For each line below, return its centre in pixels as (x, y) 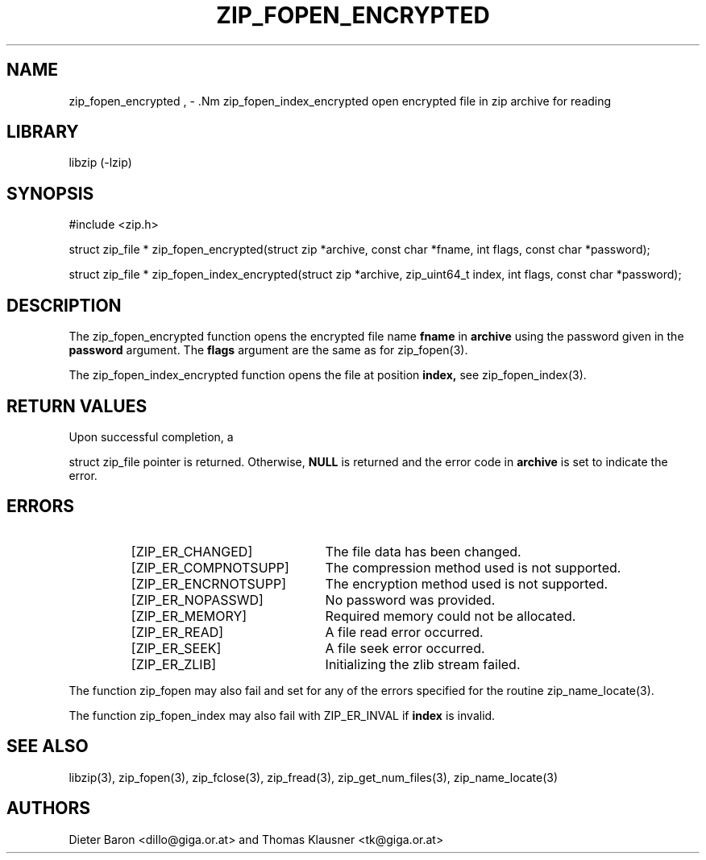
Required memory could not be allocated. (451, 616)
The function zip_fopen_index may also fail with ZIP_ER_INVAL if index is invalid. (282, 715)
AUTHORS (49, 808)
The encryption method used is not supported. (467, 583)
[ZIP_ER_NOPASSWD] (197, 600)
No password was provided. (410, 600)
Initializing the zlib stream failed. (423, 664)
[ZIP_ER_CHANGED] (192, 551)
